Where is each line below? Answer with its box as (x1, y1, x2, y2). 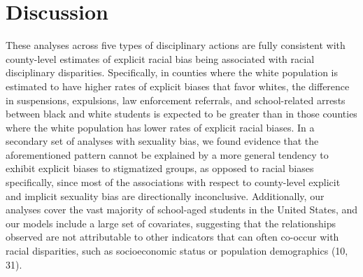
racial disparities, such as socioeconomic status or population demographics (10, (6, 243, 348, 258)
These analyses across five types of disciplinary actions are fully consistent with (6, 38, 346, 52)
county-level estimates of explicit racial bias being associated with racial (6, 51, 315, 66)
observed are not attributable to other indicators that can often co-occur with (6, 229, 339, 244)
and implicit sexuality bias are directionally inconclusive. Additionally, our (6, 188, 325, 203)
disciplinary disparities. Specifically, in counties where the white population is (6, 65, 339, 80)
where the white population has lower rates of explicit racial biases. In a (6, 120, 315, 134)
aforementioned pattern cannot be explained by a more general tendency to (6, 147, 329, 162)
